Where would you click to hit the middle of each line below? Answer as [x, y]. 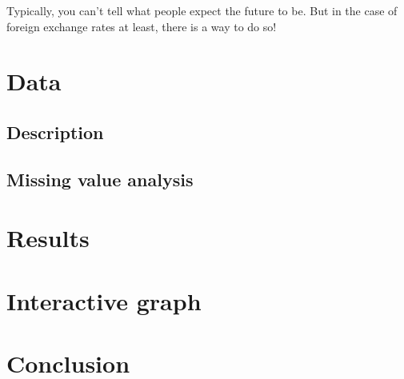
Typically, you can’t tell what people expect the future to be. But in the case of [202, 10]
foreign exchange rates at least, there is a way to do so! [142, 26]
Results [48, 238]
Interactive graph [104, 300]
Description [55, 132]
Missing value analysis [100, 179]
